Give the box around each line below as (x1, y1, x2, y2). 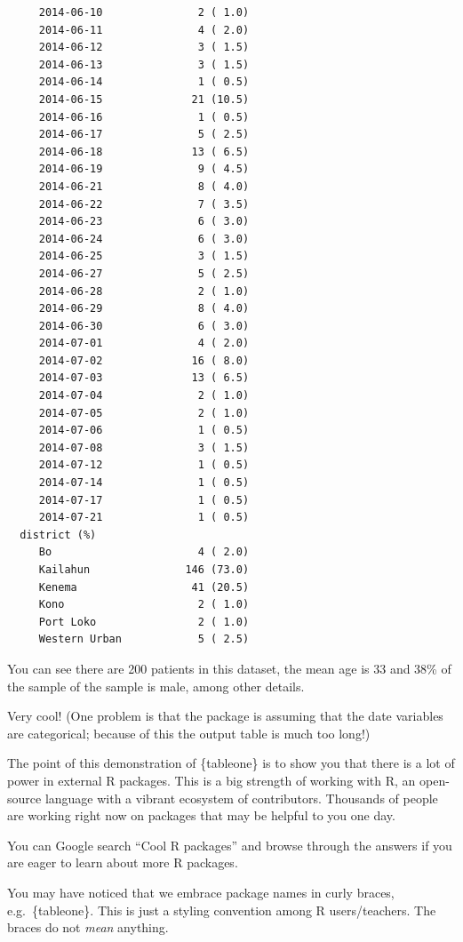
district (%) (20, 528, 97, 541)
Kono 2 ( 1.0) (38, 598, 250, 611)
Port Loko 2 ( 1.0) (38, 615, 250, 628)
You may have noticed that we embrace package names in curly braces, (7, 882, 395, 901)
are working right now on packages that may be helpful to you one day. (7, 806, 395, 825)
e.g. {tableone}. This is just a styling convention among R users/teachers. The (7, 900, 436, 919)
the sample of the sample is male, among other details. (7, 676, 305, 695)
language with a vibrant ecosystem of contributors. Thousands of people (44, 788, 438, 807)
